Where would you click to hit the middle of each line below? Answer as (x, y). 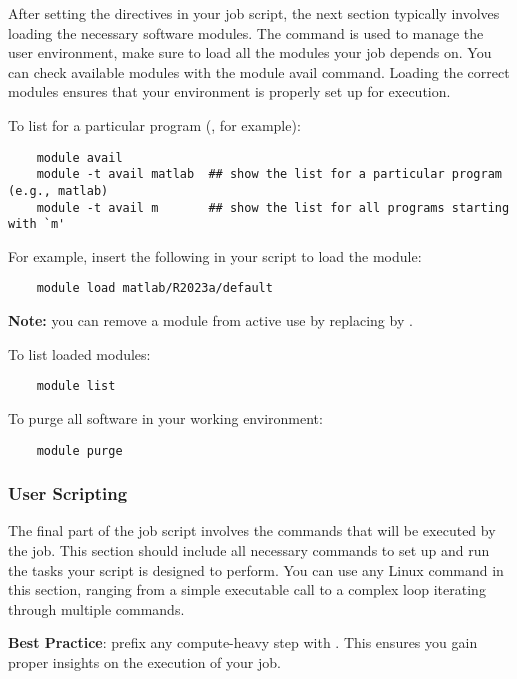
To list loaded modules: (79, 353)
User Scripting (68, 493)
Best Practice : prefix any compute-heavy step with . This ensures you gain (243, 642)
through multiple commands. (96, 608)
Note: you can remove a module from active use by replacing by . (210, 320)
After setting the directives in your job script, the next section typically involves (254, 13)
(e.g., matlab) (58, 190)
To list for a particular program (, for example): (154, 124)
